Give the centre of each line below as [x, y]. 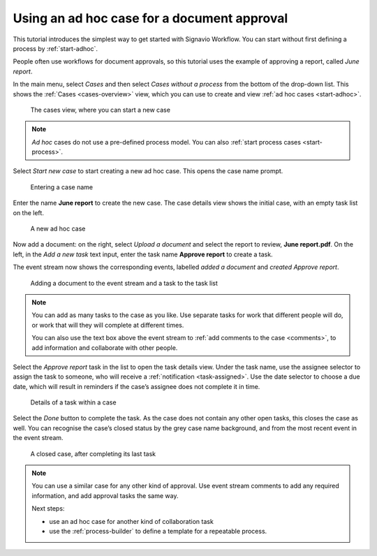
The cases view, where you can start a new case [101, 110]
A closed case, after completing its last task [93, 453]
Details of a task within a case [73, 402]
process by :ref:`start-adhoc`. [55, 48]
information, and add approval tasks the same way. [105, 495]
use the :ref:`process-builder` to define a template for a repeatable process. [158, 531]
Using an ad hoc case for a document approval [150, 18]
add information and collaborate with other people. [105, 347]
